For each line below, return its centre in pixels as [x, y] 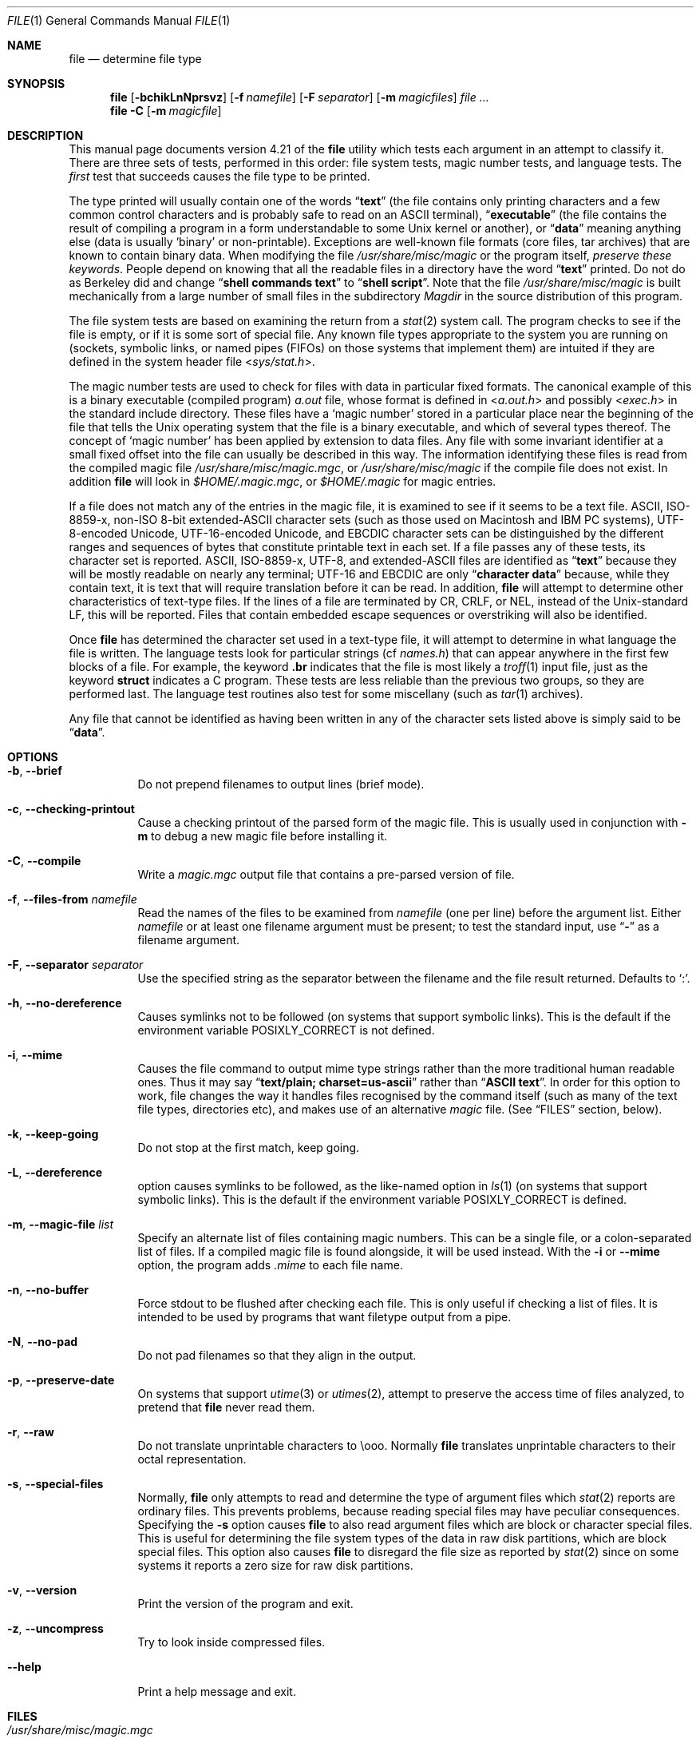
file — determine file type [135, 59]
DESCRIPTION [45, 135]
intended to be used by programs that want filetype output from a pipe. [324, 1317]
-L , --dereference [55, 1172]
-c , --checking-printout [71, 809]
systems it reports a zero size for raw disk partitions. [275, 1565]
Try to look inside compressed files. [231, 1642]
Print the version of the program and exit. [245, 1604]
